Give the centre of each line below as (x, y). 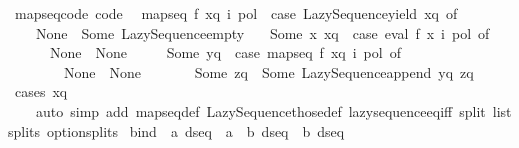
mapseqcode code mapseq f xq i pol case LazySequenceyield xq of (236, 13)
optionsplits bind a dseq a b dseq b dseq (196, 130)
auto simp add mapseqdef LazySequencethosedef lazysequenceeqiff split (260, 110)
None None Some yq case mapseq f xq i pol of (225, 52)
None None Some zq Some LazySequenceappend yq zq (268, 71)
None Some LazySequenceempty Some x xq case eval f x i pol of (262, 32)
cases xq (41, 91)
